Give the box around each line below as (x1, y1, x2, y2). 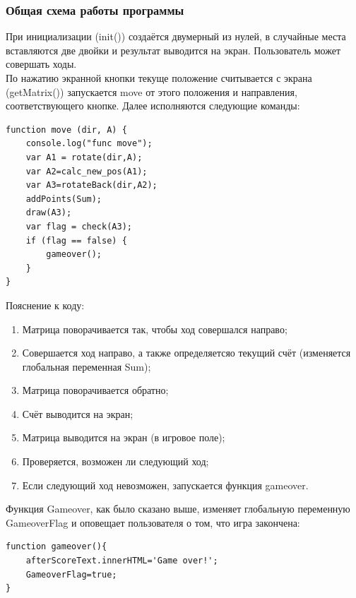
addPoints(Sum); (25, 193, 102, 204)
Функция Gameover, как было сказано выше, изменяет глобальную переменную (6, 501, 350, 516)
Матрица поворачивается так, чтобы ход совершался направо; (22, 321, 287, 336)
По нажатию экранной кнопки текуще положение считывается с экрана (6, 71, 312, 85)
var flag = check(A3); (25, 221, 132, 232)
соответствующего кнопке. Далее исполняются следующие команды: (6, 98, 300, 113)
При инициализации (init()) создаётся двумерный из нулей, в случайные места (6, 29, 346, 44)
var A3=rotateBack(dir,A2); (25, 180, 158, 191)
